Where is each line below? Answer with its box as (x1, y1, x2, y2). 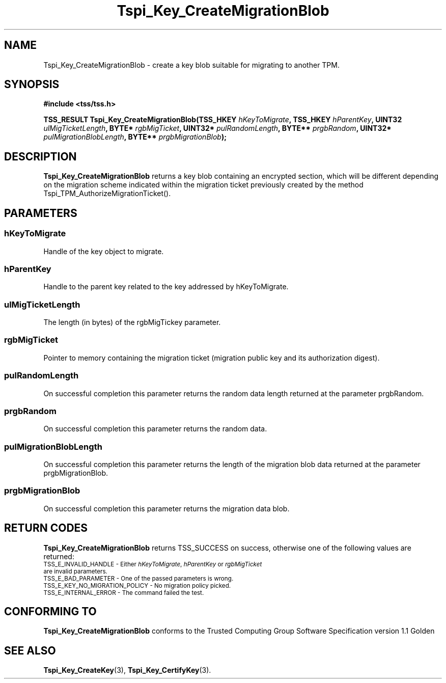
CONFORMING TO (4, 605, 97, 618)
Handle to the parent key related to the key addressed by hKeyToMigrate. (43, 282, 289, 291)
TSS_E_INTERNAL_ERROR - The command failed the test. (43, 589, 204, 596)
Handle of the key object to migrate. (43, 247, 164, 256)
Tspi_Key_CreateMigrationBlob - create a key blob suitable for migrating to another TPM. (43, 60, 340, 69)
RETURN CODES (4, 522, 88, 535)
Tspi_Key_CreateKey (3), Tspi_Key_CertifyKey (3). (43, 666, 211, 675)
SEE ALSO (4, 644, 56, 657)
